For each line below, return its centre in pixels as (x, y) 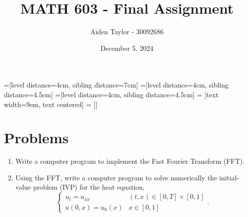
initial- (229, 177)
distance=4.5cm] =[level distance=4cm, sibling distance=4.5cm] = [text (111, 94)
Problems (36, 138)
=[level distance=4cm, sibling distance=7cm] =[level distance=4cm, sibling (116, 85)
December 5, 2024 (127, 48)
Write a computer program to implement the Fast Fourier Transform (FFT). (130, 161)
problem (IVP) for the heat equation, (89, 187)
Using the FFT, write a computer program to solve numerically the (116, 177)
